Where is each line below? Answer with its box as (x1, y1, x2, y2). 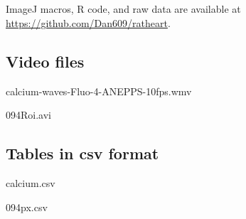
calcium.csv (6, 176, 55, 191)
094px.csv (6, 199, 48, 214)
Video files (6, 50, 85, 72)
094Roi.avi (6, 107, 51, 122)
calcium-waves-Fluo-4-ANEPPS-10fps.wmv (6, 83, 192, 98)
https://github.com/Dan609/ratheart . (6, 15, 171, 30)
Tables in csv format (6, 142, 159, 164)
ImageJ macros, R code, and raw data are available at (6, 1, 241, 16)
